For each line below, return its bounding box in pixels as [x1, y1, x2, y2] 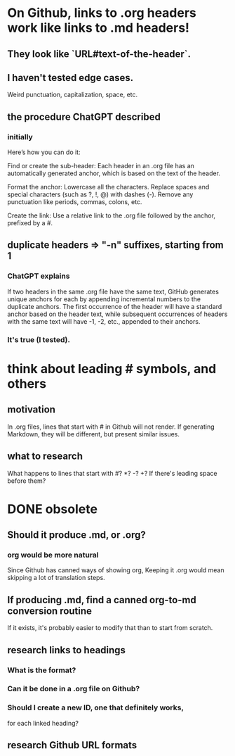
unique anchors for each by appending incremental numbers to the [7, 294, 201, 303]
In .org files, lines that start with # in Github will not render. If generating [7, 422, 215, 431]
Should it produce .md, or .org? [7, 529, 146, 541]
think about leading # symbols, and [7, 360, 217, 377]
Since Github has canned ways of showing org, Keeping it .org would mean [7, 566, 224, 574]
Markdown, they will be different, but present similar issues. [7, 429, 180, 438]
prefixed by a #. [7, 219, 53, 227]
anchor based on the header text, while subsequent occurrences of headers [7, 310, 228, 318]
